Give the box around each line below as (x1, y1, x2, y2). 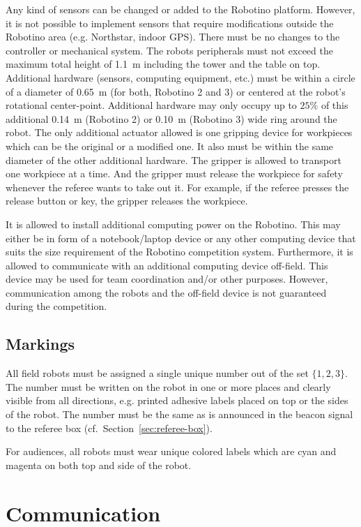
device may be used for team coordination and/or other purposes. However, (6, 272, 328, 286)
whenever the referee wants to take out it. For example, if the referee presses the (6, 179, 349, 194)
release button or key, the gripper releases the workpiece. (6, 193, 248, 208)
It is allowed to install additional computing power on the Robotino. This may (6, 216, 341, 231)
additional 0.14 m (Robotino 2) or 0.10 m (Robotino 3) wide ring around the (6, 111, 337, 126)
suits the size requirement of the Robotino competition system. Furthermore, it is (6, 244, 353, 259)
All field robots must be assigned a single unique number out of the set (6, 366, 309, 380)
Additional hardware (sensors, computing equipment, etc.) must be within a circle (6, 70, 355, 84)
